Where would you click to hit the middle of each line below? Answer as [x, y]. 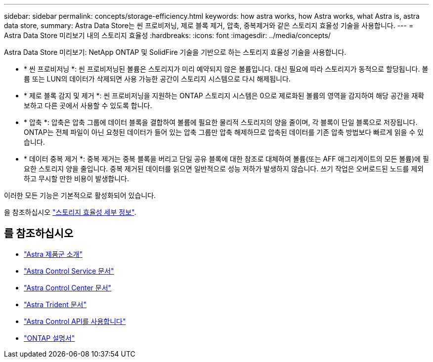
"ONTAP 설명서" [49, 338]
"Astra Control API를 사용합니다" [75, 321]
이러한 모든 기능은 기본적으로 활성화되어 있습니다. [80, 195]
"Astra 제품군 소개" [53, 254]
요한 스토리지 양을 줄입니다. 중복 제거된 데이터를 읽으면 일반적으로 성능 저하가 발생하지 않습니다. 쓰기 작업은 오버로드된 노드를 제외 [224, 169]
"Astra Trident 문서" [55, 304]
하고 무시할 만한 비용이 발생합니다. [76, 179]
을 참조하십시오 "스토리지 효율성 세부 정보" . [70, 212]
